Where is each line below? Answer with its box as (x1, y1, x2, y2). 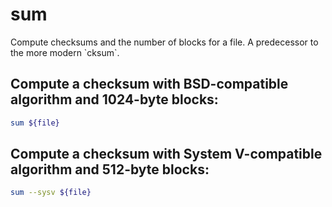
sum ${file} (10, 118, 60, 128)
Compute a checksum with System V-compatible (10, 146, 323, 163)
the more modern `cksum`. (10, 46, 120, 58)
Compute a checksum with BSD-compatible (10, 76, 289, 93)
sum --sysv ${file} (10, 188, 92, 198)
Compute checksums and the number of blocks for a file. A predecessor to (10, 36, 319, 48)
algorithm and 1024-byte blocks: (10, 91, 219, 108)
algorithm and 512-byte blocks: (10, 161, 210, 178)
